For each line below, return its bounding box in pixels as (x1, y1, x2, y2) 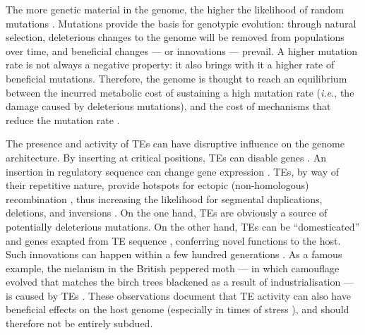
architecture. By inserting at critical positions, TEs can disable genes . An (6, 150, 327, 164)
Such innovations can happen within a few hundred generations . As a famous (6, 247, 342, 262)
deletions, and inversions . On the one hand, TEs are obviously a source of (6, 205, 328, 220)
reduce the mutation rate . (6, 112, 120, 127)
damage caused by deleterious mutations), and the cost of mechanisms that (6, 99, 331, 114)
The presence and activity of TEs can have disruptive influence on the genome (6, 136, 345, 151)
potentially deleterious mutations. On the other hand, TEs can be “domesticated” (6, 219, 360, 233)
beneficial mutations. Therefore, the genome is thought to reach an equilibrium (6, 71, 347, 85)
